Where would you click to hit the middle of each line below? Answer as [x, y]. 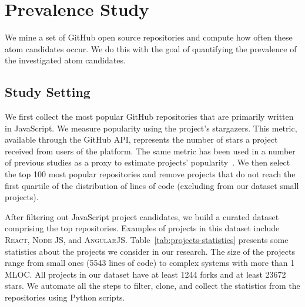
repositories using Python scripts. [65, 297]
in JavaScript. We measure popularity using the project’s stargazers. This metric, [151, 128]
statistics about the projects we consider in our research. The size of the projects [150, 251]
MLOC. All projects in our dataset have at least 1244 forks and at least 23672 [145, 274]
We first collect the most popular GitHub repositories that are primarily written [149, 117]
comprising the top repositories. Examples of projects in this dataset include [142, 228]
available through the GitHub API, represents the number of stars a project [141, 139]
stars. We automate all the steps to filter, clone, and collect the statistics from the [152, 286]
